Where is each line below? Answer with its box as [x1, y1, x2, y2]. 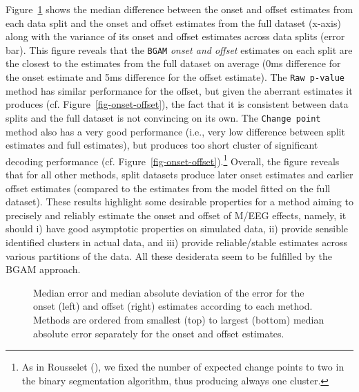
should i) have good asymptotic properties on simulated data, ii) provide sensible [6, 221, 349, 236]
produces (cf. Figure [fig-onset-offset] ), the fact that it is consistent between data [6, 97, 349, 111]
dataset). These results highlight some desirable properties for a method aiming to [6, 194, 353, 209]
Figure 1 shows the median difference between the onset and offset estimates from [6, 2, 353, 16]
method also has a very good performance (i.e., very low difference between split [6, 124, 345, 138]
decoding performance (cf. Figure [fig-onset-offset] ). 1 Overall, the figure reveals [6, 151, 340, 168]
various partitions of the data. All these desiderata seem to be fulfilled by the [6, 248, 333, 263]
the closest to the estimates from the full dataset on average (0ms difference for [6, 56, 341, 71]
